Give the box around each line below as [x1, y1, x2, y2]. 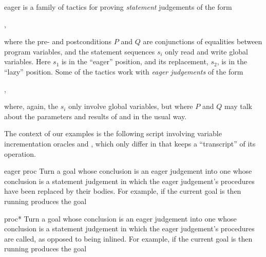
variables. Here [4, 56, 51, 67]
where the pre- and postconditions [4, 36, 112, 47]
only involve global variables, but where [68, 101, 193, 112]
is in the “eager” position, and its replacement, [61, 56, 208, 67]
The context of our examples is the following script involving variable [4, 128, 222, 139]
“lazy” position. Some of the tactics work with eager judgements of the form [4, 66, 243, 77]
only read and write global [165, 46, 248, 57]
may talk [224, 101, 252, 112]
